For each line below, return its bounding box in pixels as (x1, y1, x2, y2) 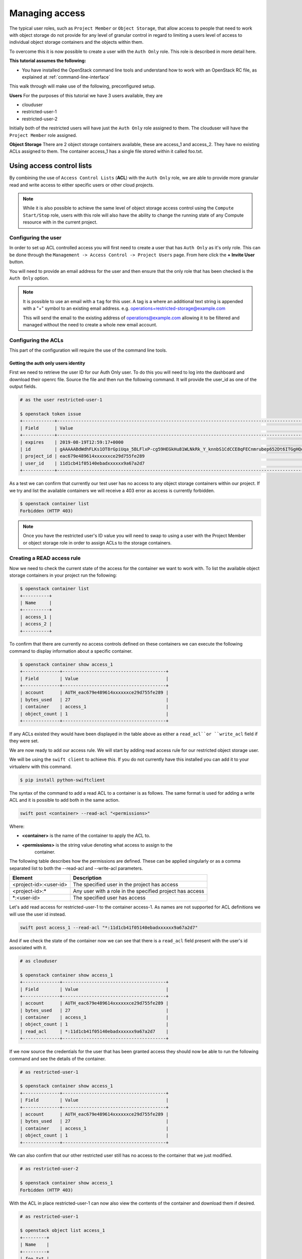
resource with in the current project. (23, 219, 98, 225)
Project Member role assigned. (9, 132, 78, 138)
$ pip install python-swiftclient (20, 777, 105, 783)
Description (73, 874, 102, 881)
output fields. (9, 383, 37, 390)
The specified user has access (73, 894, 146, 901)
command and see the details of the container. (9, 1056, 106, 1062)
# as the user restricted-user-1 (20, 397, 103, 403)
